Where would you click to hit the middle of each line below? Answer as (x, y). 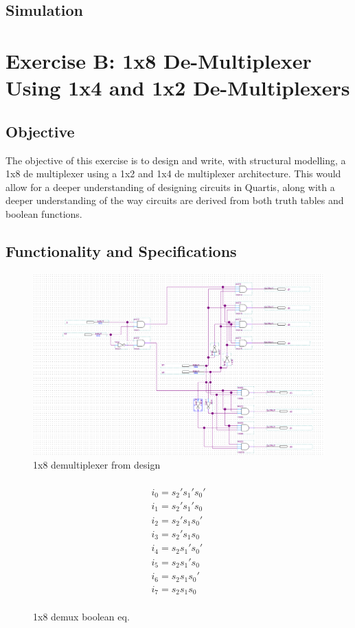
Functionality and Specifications (121, 250)
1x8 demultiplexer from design (97, 464)
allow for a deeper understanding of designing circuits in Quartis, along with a (170, 187)
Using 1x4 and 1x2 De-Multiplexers (178, 88)
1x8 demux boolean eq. (81, 617)
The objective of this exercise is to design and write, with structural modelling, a (176, 160)
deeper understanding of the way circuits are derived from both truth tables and (175, 200)
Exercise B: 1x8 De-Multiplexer (159, 60)
